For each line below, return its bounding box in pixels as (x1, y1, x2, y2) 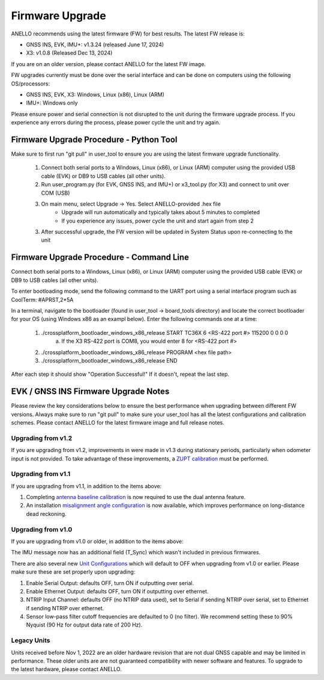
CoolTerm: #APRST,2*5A (11, 296, 74, 303)
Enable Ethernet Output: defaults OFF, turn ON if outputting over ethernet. (26, 587, 209, 595)
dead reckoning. (26, 510, 67, 517)
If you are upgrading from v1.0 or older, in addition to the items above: (11, 538, 184, 545)
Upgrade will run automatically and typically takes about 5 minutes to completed (61, 209, 260, 216)
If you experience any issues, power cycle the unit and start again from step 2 (61, 217, 254, 224)
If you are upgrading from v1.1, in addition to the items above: (11, 482, 162, 489)
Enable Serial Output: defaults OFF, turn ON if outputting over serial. (26, 579, 194, 586)
